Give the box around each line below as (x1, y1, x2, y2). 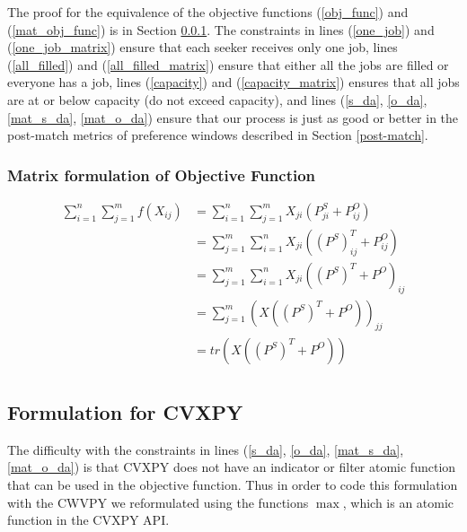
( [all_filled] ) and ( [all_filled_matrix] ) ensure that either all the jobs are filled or (7, 55, 449, 74)
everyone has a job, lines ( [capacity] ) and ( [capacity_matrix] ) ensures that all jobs (7, 73, 460, 92)
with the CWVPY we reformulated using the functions (7, 493, 309, 511)
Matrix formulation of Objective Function (7, 163, 316, 186)
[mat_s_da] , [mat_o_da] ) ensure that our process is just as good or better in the (7, 108, 459, 126)
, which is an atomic (342, 493, 454, 511)
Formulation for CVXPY (7, 397, 243, 425)
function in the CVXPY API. (7, 510, 170, 529)
